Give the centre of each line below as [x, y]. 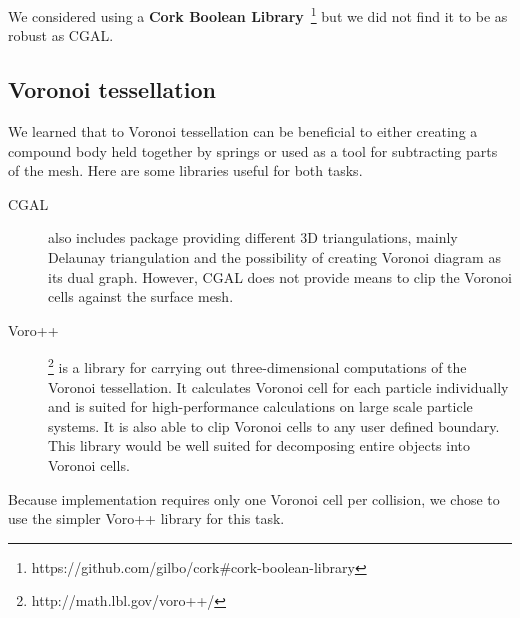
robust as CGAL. [61, 35]
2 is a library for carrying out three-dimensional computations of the [257, 366]
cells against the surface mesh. [141, 296]
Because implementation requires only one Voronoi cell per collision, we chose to [254, 498]
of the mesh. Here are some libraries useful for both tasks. [185, 170]
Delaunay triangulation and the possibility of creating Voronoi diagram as [274, 257]
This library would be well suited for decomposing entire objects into [259, 445]
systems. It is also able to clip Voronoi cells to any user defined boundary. [274, 425]
